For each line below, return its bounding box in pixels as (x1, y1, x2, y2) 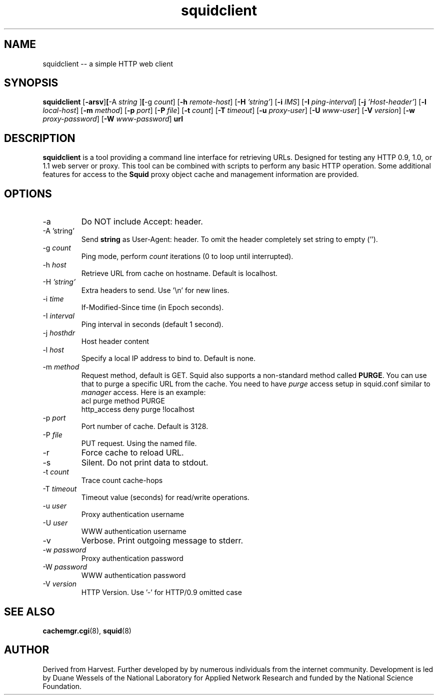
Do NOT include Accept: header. (81, 216, 203, 227)
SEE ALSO (4, 605, 55, 618)
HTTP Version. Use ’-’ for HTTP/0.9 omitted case (81, 588, 242, 597)
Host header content (81, 337, 149, 346)
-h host (42, 260, 66, 269)
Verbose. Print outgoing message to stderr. (81, 535, 243, 546)
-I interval (42, 311, 74, 320)
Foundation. (42, 681, 82, 690)
